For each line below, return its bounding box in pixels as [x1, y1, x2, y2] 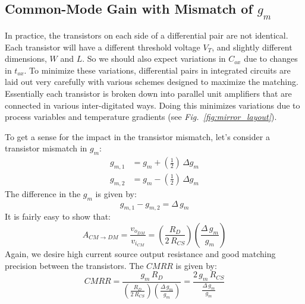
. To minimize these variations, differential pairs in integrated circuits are [24, 64, 291, 76]
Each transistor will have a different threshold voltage [5, 40, 200, 53]
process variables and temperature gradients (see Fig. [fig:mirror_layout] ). [5, 110, 277, 123]
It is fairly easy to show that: [5, 210, 111, 223]
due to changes [244, 52, 298, 65]
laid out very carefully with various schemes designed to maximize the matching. [5, 75, 298, 88]
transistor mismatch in [5, 142, 87, 154]
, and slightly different [212, 40, 293, 53]
